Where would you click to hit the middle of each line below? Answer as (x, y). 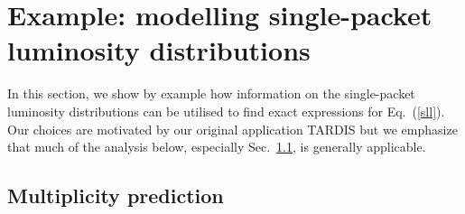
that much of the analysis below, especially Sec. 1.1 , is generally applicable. (217, 147)
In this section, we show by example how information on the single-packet (211, 93)
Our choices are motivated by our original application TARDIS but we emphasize (232, 129)
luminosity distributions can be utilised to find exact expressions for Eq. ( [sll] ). (226, 111)
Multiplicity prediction (116, 195)
